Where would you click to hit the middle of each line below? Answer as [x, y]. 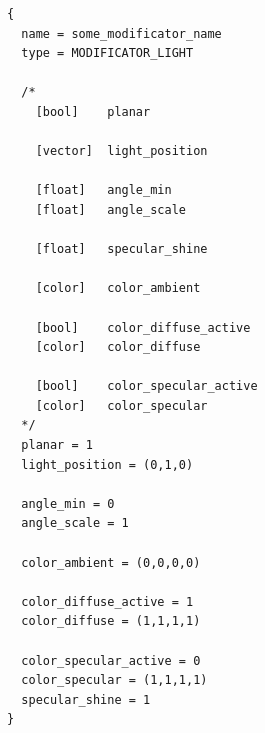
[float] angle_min [103, 190]
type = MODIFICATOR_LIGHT [107, 53]
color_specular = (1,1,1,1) [114, 680]
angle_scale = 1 [75, 523]
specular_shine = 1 [86, 699]
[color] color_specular [121, 405]
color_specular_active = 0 [111, 660]
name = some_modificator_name [121, 33]
